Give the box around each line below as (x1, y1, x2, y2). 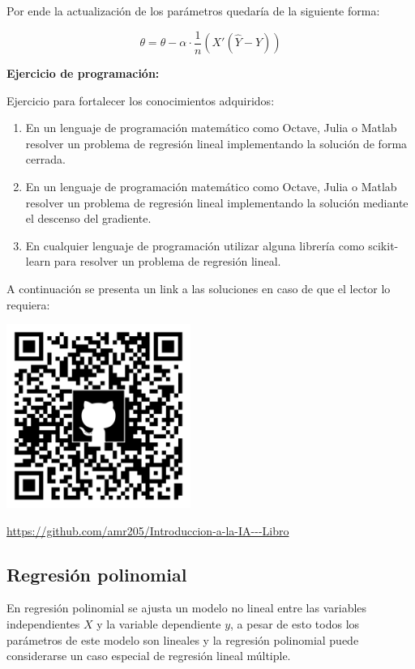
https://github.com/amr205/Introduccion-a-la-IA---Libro (6, 522, 289, 539)
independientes (6, 615, 80, 632)
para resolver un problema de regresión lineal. (53, 253, 281, 270)
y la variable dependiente (96, 615, 221, 632)
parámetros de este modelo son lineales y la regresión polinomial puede (6, 631, 359, 648)
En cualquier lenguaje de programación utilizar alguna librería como (25, 236, 365, 254)
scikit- (368, 236, 399, 254)
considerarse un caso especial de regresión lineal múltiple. (6, 647, 291, 664)
